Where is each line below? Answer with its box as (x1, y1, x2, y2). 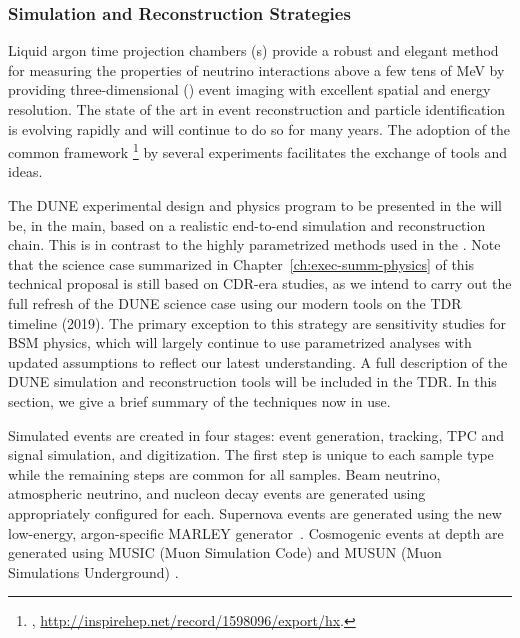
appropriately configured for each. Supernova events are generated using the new (8, 502, 502, 523)
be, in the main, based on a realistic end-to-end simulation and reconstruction (8, 214, 486, 235)
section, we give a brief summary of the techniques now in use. (8, 390, 391, 411)
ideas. (8, 161, 43, 182)
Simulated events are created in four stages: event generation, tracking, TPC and (8, 424, 505, 445)
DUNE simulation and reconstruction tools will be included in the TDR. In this (8, 371, 497, 392)
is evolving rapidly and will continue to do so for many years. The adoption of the (8, 118, 511, 139)
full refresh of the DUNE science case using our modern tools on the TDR (8, 293, 462, 313)
